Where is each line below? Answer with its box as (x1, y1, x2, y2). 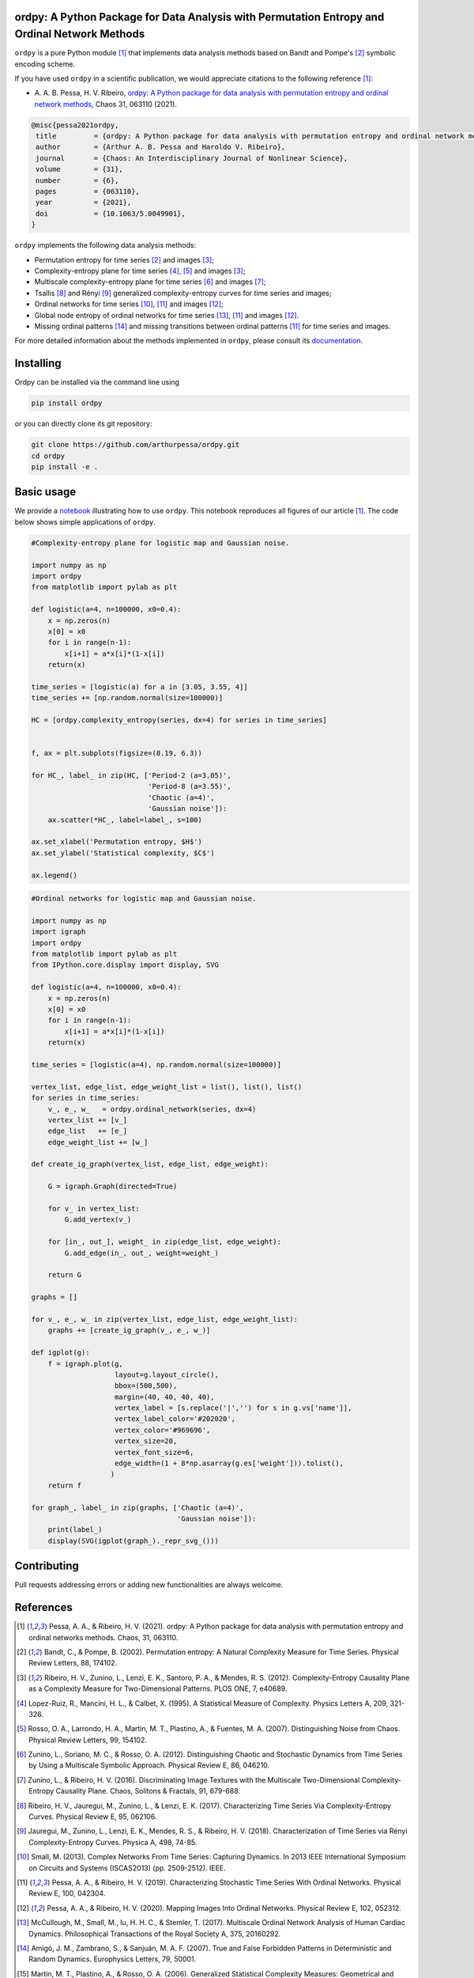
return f (47, 1480, 82, 1490)
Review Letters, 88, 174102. (28, 1658, 118, 1668)
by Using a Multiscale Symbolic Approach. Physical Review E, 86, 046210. (28, 1760, 270, 1770)
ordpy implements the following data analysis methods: (14, 241, 197, 250)
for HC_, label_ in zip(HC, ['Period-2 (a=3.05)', (31, 771, 232, 779)
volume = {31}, (36, 165, 124, 174)
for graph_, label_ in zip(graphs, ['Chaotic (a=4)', (31, 1503, 244, 1512)
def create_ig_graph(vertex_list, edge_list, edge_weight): (31, 1160, 269, 1169)
